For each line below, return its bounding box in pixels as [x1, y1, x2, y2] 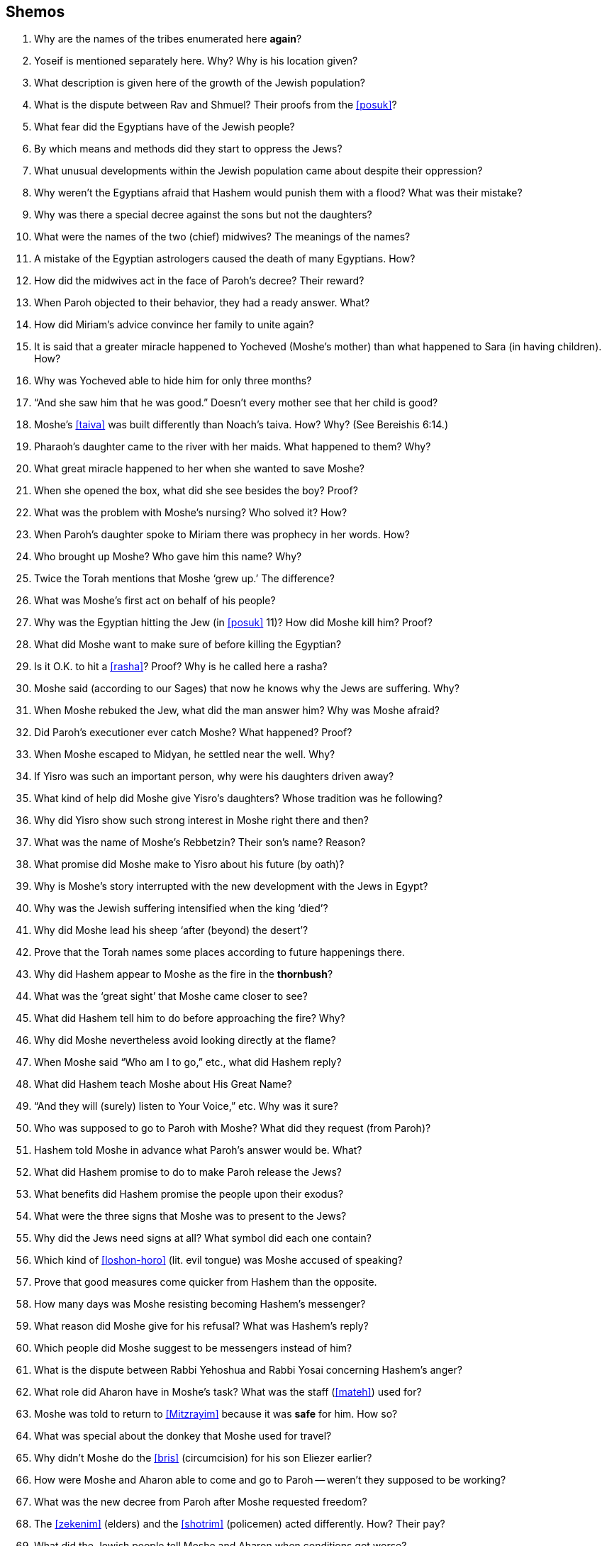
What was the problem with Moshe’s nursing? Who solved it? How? [34, 506, 347, 519]
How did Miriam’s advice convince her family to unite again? [34, 318, 314, 331]
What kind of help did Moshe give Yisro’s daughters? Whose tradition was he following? [34, 792, 443, 805]
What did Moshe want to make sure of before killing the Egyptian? [34, 638, 342, 651]
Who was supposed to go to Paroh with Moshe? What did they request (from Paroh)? [34, 1122, 431, 1135]
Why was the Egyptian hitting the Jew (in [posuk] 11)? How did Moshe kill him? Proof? [34, 616, 433, 629]
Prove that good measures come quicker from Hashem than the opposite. [34, 1276, 377, 1289]
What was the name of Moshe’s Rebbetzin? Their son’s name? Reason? [34, 836, 366, 849]
